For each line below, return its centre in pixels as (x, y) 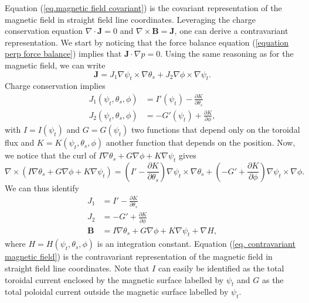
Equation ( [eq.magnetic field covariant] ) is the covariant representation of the (143, 8)
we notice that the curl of (50, 155)
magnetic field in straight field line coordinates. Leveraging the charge (130, 19)
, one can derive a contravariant (231, 31)
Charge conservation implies (55, 86)
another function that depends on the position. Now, (201, 142)
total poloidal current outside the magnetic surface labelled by (117, 292)
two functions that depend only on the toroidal (216, 130)
